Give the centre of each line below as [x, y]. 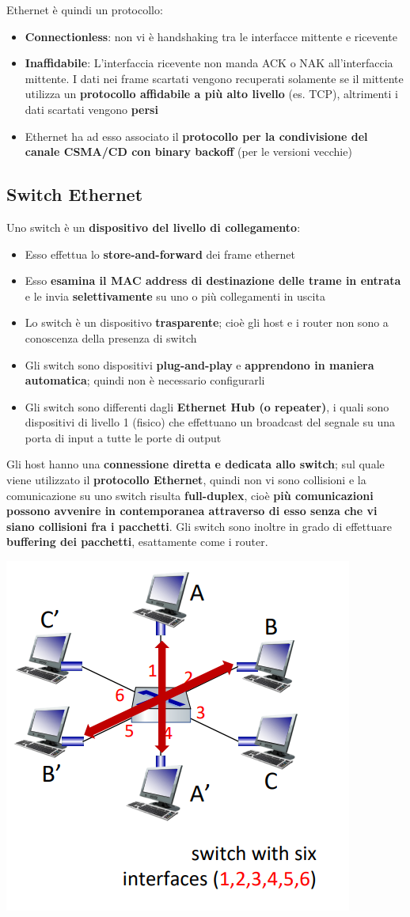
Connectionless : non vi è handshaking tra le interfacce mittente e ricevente [211, 36]
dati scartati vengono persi [91, 109]
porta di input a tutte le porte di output [123, 437]
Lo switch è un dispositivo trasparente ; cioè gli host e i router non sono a [207, 322]
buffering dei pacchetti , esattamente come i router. [137, 542]
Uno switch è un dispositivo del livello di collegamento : [154, 227]
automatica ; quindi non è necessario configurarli [145, 380]
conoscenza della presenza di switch [111, 337]
